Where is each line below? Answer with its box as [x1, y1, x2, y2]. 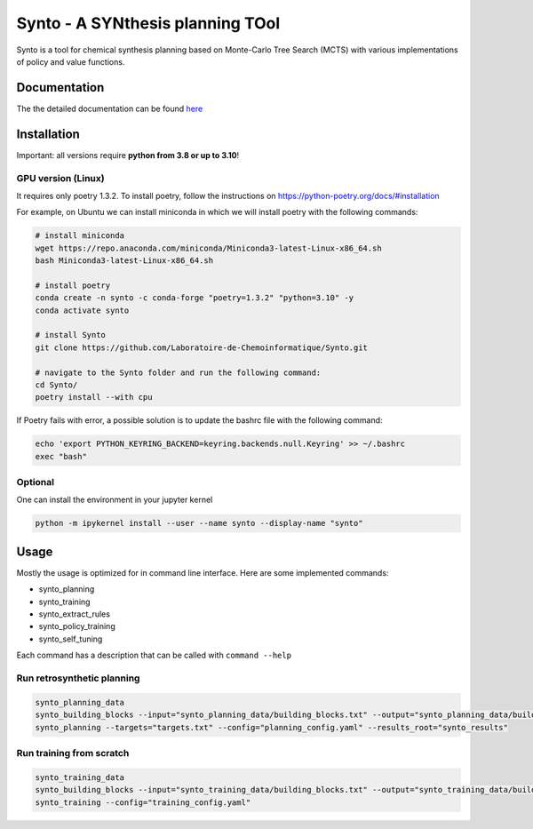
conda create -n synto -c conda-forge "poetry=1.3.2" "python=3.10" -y [35, 293, 354, 303]
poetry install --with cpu [35, 392, 153, 403]
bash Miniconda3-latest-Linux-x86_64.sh [35, 256, 213, 266]
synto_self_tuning [38, 634, 103, 644]
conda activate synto [35, 305, 130, 315]
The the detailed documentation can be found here [16, 103, 203, 114]
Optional [16, 476, 55, 489]
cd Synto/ [35, 379, 78, 390]
